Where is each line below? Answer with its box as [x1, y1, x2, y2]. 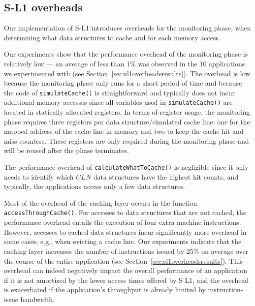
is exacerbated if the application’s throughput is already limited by [4, 284, 206, 295]
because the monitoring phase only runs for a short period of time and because [4, 78, 242, 88]
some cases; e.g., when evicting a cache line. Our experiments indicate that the [4, 236, 242, 246]
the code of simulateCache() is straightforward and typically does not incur [4, 87, 235, 97]
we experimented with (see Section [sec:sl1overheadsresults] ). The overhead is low [4, 68, 251, 78]
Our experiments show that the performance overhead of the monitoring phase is [4, 49, 248, 59]
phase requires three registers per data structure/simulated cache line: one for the [4, 116, 250, 126]
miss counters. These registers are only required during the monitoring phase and [4, 135, 249, 146]
